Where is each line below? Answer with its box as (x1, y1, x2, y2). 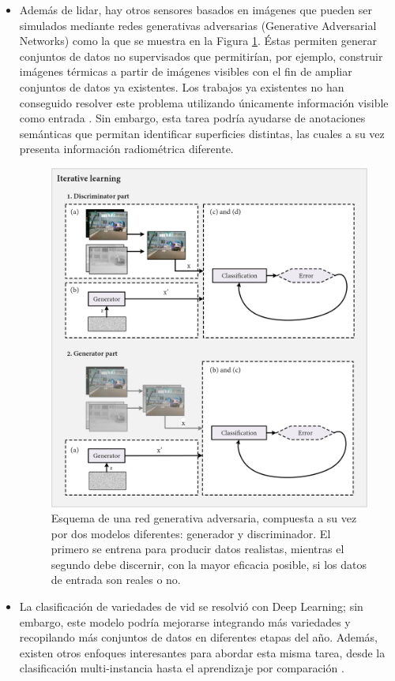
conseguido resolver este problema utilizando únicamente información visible (19, 94, 389, 110)
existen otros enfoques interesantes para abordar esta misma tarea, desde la (19, 644, 386, 660)
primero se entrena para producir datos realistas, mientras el (51, 541, 344, 557)
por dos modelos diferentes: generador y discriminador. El (51, 525, 331, 541)
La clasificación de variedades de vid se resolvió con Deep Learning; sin (19, 598, 363, 615)
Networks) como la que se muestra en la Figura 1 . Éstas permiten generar (19, 32, 377, 49)
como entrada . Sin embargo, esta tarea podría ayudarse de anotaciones (19, 110, 366, 126)
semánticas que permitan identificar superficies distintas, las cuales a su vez (19, 125, 385, 141)
